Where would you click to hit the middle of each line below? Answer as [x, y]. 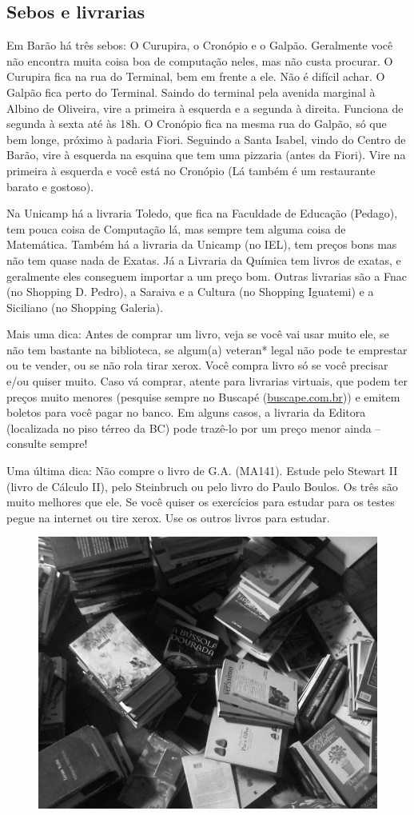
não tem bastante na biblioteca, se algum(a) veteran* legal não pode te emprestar [207, 349]
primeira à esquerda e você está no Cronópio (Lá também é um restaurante [191, 170]
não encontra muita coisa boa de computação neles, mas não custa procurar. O [200, 60]
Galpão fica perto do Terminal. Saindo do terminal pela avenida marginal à [191, 92]
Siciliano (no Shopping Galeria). [85, 307]
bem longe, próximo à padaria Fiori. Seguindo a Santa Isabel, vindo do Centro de [206, 139]
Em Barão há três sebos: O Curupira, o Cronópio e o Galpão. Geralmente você [200, 45]
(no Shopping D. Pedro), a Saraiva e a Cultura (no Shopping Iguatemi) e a [190, 292]
